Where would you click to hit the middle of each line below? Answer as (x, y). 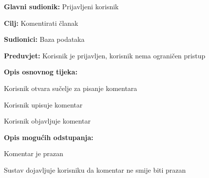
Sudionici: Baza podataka (44, 39)
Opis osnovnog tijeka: (41, 72)
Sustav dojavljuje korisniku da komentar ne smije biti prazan (95, 169)
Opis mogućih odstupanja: (49, 137)
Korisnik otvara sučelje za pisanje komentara (71, 88)
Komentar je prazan (34, 153)
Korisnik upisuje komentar (43, 104)
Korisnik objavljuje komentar (47, 121)
